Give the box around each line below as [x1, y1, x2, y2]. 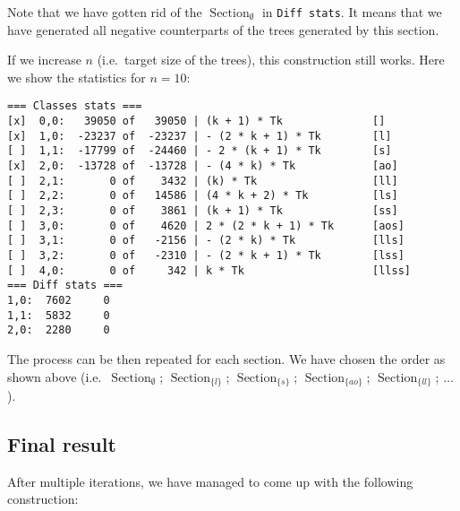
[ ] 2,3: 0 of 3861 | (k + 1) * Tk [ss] [7, 204, 398, 218]
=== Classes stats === [7, 100, 142, 113]
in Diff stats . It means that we [261, 3, 442, 21]
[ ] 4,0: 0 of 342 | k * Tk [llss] [7, 264, 412, 277]
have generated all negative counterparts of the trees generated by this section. [7, 20, 439, 39]
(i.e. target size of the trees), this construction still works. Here [97, 50, 445, 69]
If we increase [7, 50, 81, 69]
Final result [7, 429, 116, 457]
